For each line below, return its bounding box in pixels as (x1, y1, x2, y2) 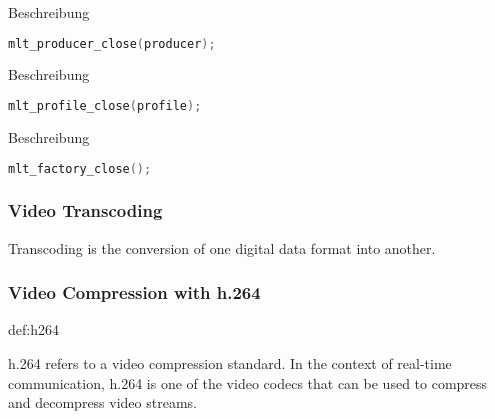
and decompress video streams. (8, 392, 197, 413)
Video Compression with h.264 (8, 280, 261, 305)
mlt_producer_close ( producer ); (8, 36, 216, 51)
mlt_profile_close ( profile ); (8, 99, 202, 114)
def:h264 (8, 319, 59, 340)
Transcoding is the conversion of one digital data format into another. (8, 237, 436, 258)
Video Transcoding (8, 198, 163, 223)
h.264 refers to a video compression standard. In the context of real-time (8, 353, 452, 374)
